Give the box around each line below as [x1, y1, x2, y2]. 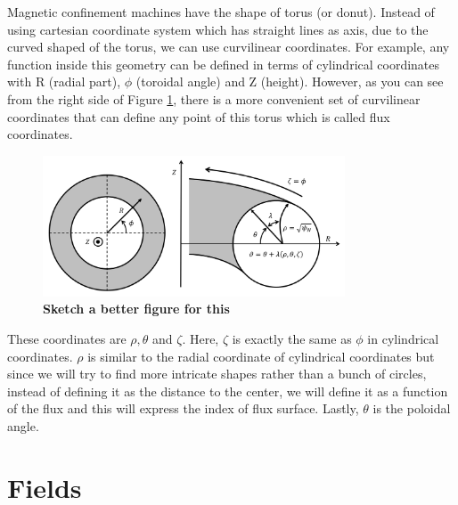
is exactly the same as [232, 329, 352, 347]
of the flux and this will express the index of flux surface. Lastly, [7, 399, 359, 418]
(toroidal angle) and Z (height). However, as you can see [135, 72, 444, 91]
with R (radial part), [7, 72, 121, 91]
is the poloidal [372, 399, 451, 418]
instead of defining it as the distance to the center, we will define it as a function [7, 381, 448, 400]
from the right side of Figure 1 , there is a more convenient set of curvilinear [7, 89, 421, 108]
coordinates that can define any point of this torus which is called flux [7, 107, 390, 126]
